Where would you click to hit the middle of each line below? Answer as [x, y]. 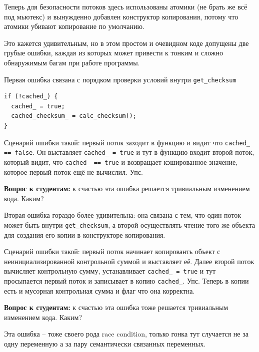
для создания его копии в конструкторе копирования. [85, 234]
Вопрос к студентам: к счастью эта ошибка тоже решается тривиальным [116, 307]
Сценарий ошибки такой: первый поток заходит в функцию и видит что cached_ [127, 142]
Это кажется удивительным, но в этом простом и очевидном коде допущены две [126, 43]
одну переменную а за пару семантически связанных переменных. [105, 344]
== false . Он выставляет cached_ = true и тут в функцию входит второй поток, [129, 152]
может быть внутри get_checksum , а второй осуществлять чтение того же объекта [129, 224]
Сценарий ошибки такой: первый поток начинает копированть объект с [112, 251]
